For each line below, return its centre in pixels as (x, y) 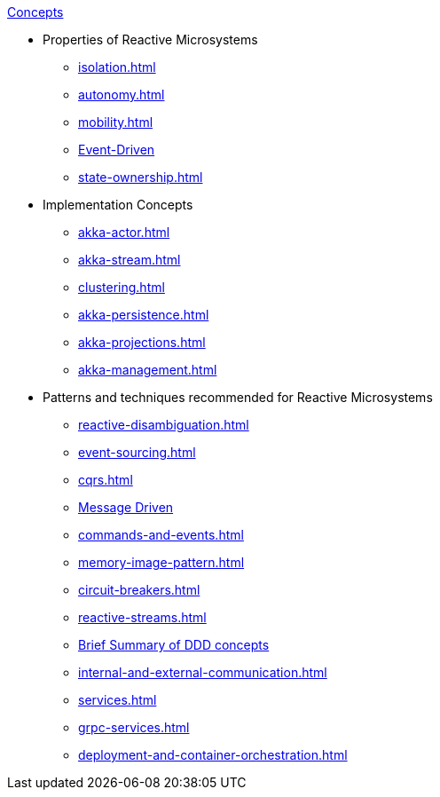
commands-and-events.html (161, 535)
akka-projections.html (142, 342)
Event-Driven (117, 150)
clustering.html (122, 287)
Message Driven (126, 507)
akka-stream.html (130, 260)
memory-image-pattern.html (161, 562)
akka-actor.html (124, 232)
